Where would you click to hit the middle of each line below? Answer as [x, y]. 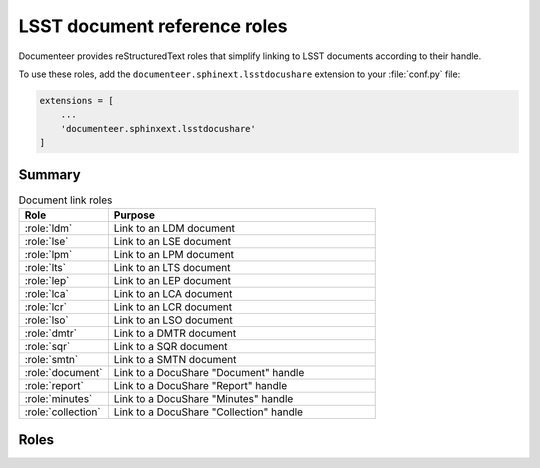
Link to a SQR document [170, 346]
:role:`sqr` [47, 346]
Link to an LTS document [172, 267]
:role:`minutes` [58, 398]
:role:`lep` [47, 280]
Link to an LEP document [172, 280]
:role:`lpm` [48, 254]
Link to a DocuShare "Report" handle [200, 385]
